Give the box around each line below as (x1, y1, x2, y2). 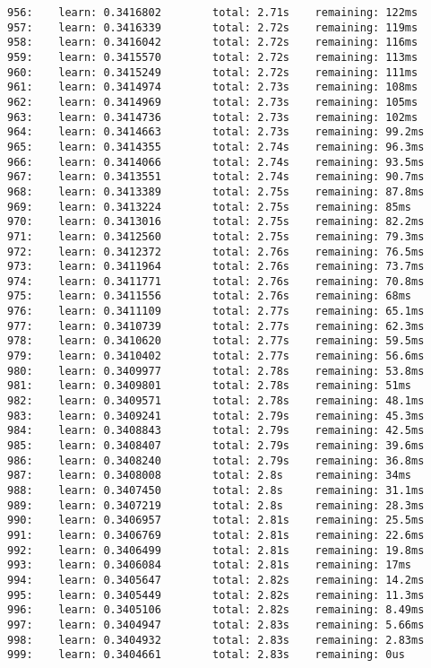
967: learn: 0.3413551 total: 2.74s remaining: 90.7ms (7, 170, 425, 184)
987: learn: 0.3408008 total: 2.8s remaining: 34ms (7, 469, 412, 482)
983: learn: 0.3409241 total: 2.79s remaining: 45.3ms (7, 409, 425, 422)
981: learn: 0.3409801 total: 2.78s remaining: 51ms (7, 379, 412, 393)
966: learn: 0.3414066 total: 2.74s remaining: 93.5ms (7, 155, 425, 169)
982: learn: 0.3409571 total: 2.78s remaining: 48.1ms (7, 395, 425, 408)
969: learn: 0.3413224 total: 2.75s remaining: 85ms (7, 200, 412, 213)
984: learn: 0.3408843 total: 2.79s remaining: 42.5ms (7, 424, 425, 438)
